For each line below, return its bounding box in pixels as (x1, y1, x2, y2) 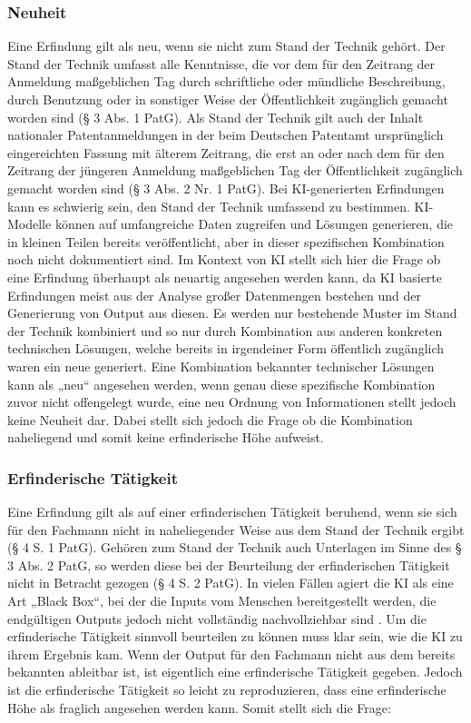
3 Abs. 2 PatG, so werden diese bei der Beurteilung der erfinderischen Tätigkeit (7, 555, 450, 574)
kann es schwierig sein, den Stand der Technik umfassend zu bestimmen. (7, 196, 410, 215)
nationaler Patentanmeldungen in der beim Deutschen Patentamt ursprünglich (7, 125, 444, 144)
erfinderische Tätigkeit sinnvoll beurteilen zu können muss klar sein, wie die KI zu (7, 627, 463, 646)
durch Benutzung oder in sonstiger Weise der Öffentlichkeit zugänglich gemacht (7, 90, 448, 108)
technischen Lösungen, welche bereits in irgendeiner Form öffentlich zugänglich (7, 339, 445, 358)
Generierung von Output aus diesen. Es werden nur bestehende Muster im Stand (7, 303, 457, 322)
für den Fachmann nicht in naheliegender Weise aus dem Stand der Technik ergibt (7, 520, 465, 539)
